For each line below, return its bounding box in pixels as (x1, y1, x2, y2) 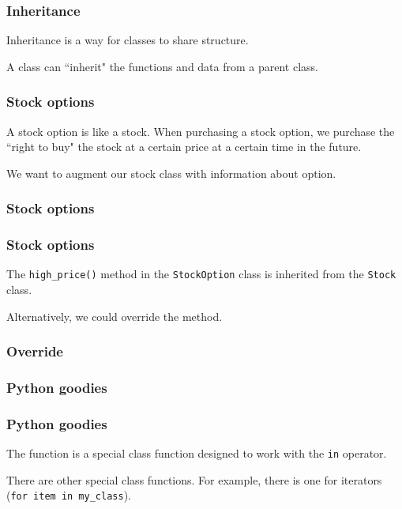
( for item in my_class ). (6, 487, 131, 503)
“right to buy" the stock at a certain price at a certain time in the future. (6, 138, 362, 155)
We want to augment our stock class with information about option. (6, 164, 336, 181)
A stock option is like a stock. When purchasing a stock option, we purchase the (6, 123, 395, 139)
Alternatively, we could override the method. (6, 307, 223, 324)
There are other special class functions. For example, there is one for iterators (6, 471, 382, 488)
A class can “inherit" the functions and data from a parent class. (6, 58, 319, 74)
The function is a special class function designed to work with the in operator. (6, 445, 387, 462)
